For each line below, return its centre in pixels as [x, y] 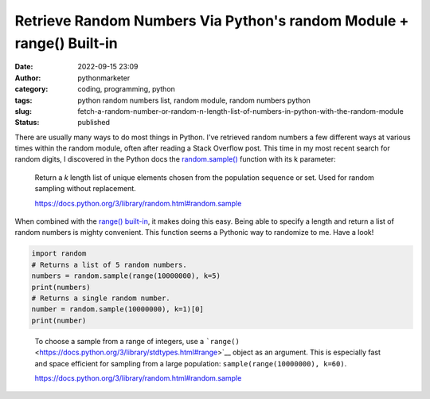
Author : [28, 78]
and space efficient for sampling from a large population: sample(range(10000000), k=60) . [191, 363]
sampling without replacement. [86, 189]
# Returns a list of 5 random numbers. [109, 264]
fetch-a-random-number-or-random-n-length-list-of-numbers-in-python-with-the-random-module [240, 111]
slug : [23, 111]
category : [31, 89]
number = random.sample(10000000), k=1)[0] [118, 309]
